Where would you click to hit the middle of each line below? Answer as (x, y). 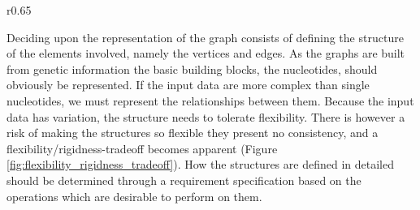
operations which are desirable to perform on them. (134, 196)
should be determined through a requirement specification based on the (184, 180)
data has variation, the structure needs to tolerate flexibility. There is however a (206, 116)
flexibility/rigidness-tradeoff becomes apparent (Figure (142, 148)
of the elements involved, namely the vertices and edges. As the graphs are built (206, 53)
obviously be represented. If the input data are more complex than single (188, 85)
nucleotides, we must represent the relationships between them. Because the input (210, 100)
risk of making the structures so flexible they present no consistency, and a (193, 133)
